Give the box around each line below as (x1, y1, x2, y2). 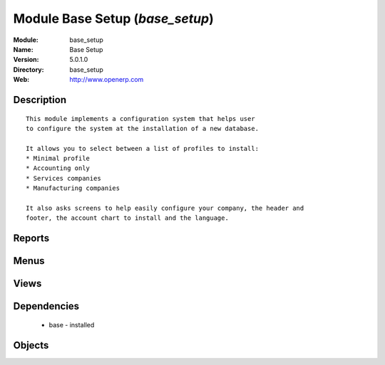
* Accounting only (26, 164, 91, 172)
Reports (13, 232, 50, 245)
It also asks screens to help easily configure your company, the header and (26, 204, 304, 213)
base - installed (48, 320, 95, 329)
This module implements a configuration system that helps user (26, 115, 256, 122)
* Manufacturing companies (26, 184, 120, 192)
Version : (13, 55, 39, 64)
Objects (13, 339, 49, 351)
